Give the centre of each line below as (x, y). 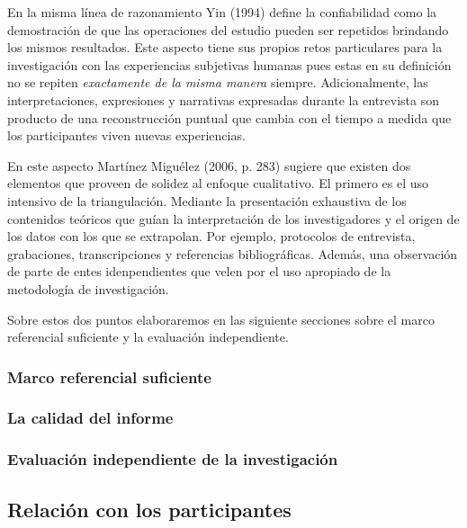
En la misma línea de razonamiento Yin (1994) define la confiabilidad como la (222, 12)
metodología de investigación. (88, 288)
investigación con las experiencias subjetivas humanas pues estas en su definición (229, 64)
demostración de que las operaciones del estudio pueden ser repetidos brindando (228, 29)
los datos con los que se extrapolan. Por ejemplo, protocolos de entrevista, (211, 236)
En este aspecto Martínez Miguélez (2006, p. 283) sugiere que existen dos (209, 165)
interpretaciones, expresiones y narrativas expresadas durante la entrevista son (224, 99)
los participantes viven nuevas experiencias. (126, 135)
